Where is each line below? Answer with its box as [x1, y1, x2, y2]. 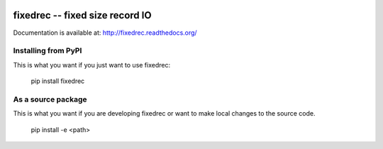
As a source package [13, 94, 87, 104]
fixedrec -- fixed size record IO [13, 9, 152, 21]
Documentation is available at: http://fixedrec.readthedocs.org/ [13, 28, 198, 37]
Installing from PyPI [13, 46, 82, 56]
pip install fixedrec [30, 77, 85, 85]
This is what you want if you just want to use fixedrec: [13, 60, 170, 69]
